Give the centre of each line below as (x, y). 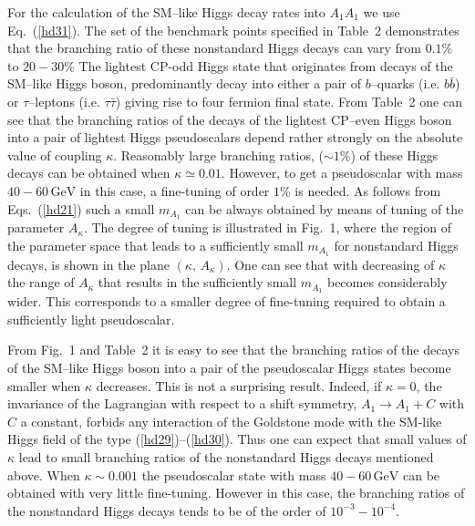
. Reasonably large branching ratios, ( (218, 155)
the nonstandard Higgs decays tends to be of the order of (167, 510)
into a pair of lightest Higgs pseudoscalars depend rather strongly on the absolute (235, 137)
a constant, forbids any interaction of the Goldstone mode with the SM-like (231, 421)
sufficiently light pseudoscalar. (91, 319)
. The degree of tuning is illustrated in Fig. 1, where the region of (267, 227)
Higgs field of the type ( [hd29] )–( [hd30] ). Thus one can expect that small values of (237, 439)
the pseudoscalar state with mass (234, 474)
